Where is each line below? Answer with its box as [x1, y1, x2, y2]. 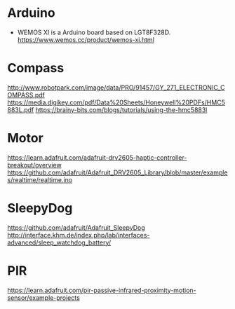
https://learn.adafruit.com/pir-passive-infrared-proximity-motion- [7, 286, 196, 294]
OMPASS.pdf [7, 90, 46, 99]
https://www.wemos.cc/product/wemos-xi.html [17, 35, 154, 43]
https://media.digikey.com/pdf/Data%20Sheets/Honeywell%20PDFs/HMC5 [7, 98, 226, 107]
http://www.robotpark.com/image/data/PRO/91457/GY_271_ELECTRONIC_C [7, 83, 225, 92]
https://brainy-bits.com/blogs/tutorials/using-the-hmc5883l [35, 105, 208, 114]
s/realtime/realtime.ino [7, 175, 72, 184]
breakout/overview [7, 160, 62, 169]
